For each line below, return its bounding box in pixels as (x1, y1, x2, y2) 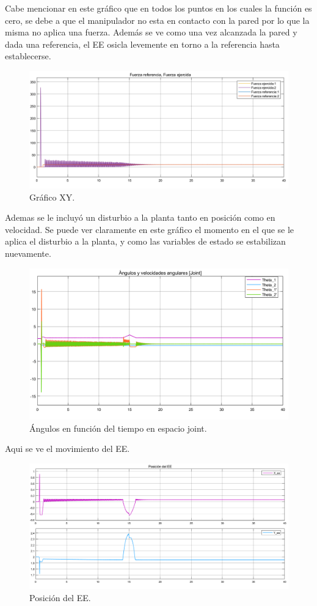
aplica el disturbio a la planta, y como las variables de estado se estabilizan (5, 235, 286, 248)
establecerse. (5, 50, 51, 62)
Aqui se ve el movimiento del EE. (5, 442, 130, 455)
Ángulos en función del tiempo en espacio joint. (29, 421, 207, 434)
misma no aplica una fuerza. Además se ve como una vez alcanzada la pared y (5, 26, 297, 39)
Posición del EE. (29, 591, 91, 604)
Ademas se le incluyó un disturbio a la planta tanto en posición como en (5, 211, 275, 224)
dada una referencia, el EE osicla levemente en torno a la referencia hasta (5, 37, 280, 50)
